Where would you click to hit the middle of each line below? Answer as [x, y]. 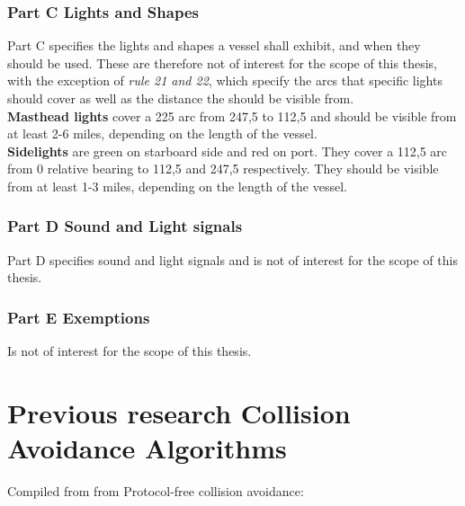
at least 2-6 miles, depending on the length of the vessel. [162, 133]
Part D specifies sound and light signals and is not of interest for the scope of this [232, 259]
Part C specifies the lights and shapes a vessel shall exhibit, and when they [214, 45]
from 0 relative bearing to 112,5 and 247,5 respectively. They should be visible [223, 169]
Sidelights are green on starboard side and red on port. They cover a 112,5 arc [228, 151]
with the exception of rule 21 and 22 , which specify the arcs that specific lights [225, 80]
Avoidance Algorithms [147, 448]
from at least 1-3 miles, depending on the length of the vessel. [177, 186]
